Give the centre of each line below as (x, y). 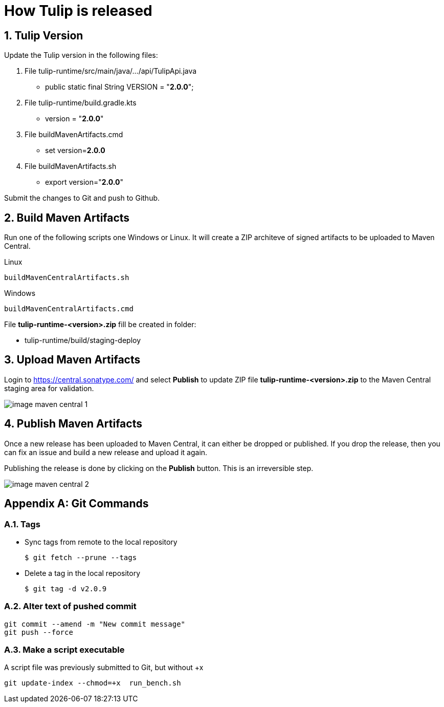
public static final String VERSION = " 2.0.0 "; (119, 87)
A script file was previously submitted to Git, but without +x (104, 668)
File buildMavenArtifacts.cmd (74, 135)
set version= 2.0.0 (75, 151)
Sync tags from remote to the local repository (101, 542)
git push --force (39, 632)
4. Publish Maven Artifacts (73, 424)
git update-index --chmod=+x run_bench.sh (93, 683)
